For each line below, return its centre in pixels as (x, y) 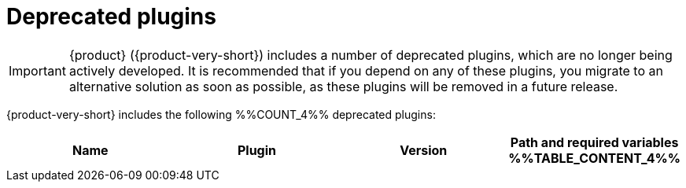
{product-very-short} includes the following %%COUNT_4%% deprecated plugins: (221, 114)
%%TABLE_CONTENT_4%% (594, 158)
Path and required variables (594, 142)
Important (37, 70)
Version (424, 150)
